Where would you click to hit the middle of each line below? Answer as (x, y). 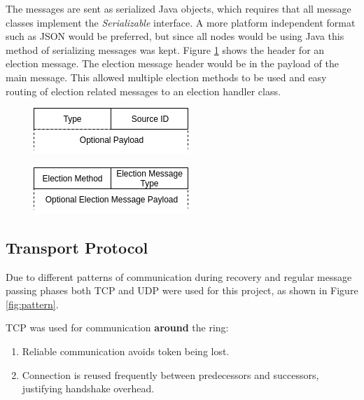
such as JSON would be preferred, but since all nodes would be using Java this (175, 36)
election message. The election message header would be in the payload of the (172, 63)
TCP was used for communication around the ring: (117, 327)
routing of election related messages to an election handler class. (143, 91)
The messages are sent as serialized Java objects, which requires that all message (178, 8)
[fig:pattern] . (32, 304)
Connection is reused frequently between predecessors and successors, (170, 374)
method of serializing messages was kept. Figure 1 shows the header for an (165, 49)
